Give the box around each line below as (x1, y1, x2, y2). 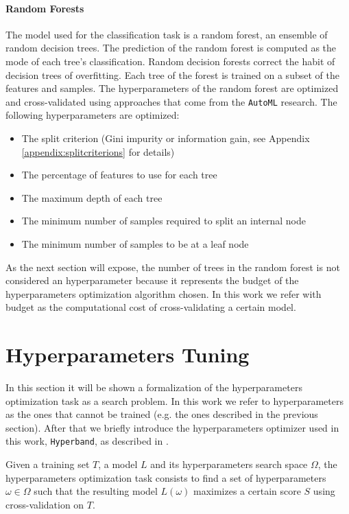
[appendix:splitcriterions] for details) (21, 144, 175, 159)
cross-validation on (5, 497, 84, 511)
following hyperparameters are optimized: (5, 108, 180, 122)
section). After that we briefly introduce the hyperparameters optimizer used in (5, 420, 339, 434)
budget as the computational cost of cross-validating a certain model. (5, 300, 296, 314)
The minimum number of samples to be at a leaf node (21, 236, 249, 250)
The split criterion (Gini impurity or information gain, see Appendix (21, 131, 310, 145)
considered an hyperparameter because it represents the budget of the (5, 273, 299, 288)
